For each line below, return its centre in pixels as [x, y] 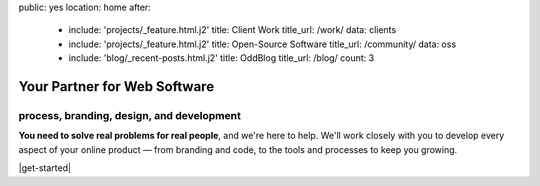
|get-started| [45, 168]
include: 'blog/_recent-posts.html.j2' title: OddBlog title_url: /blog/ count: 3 [221, 58]
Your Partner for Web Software [116, 86]
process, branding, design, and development [130, 115]
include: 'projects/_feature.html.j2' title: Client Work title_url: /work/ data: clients [232, 30]
